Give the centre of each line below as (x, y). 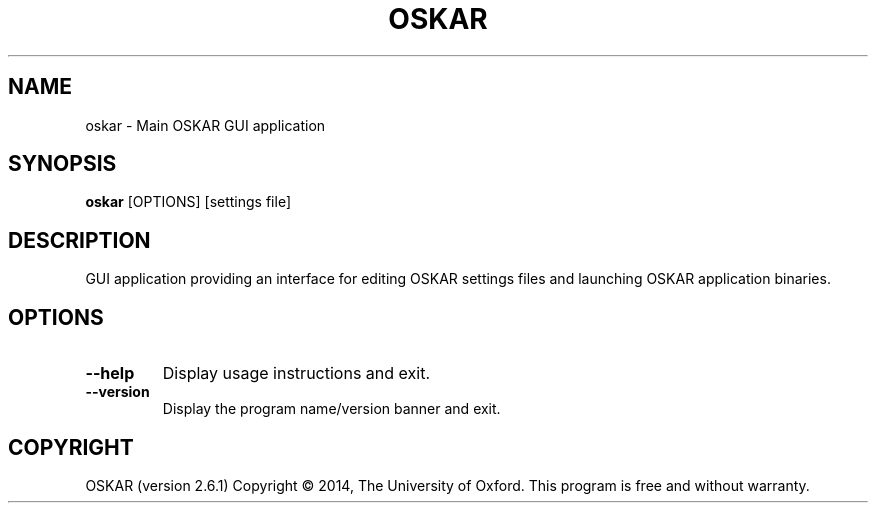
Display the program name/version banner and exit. (331, 409)
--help (110, 373)
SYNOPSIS (62, 164)
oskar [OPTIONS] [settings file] (188, 202)
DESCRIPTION (79, 240)
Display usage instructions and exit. (296, 373)
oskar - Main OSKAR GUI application (205, 125)
